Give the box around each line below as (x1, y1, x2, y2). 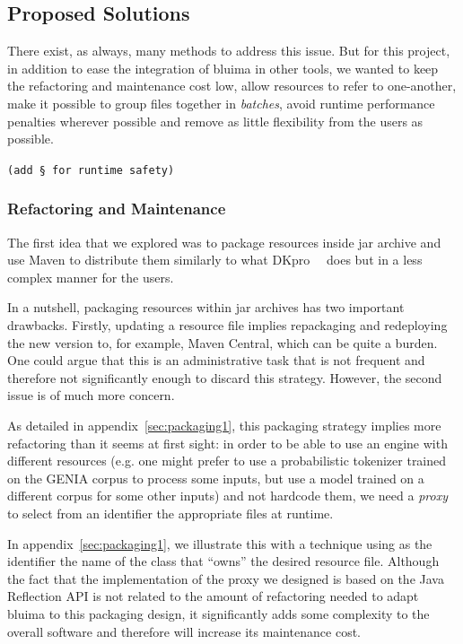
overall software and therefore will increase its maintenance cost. (7, 622, 362, 640)
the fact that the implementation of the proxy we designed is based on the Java (7, 569, 444, 587)
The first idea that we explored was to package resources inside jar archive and (7, 232, 441, 251)
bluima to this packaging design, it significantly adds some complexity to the (7, 604, 430, 622)
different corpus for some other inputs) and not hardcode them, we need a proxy (7, 486, 448, 505)
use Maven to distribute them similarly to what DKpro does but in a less (7, 250, 423, 269)
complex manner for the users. (7, 267, 174, 286)
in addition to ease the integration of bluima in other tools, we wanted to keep (7, 58, 439, 77)
